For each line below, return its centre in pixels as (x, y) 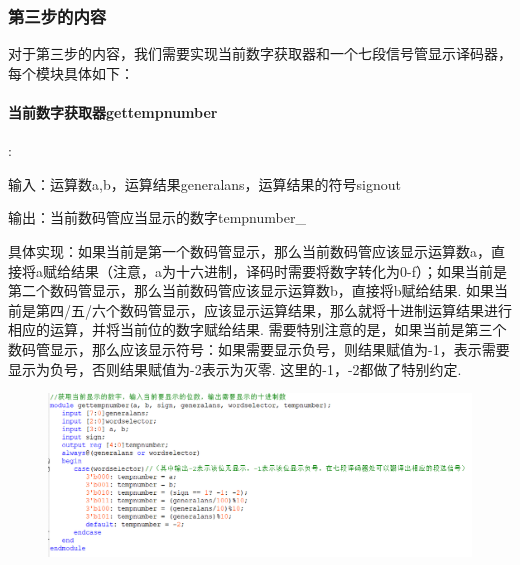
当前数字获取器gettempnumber (113, 112)
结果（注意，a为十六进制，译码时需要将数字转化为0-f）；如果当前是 (288, 270)
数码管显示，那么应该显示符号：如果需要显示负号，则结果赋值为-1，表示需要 (259, 348)
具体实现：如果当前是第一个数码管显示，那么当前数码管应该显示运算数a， (249, 250)
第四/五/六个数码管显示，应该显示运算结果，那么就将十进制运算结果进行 (273, 309)
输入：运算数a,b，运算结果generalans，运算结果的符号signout (204, 183)
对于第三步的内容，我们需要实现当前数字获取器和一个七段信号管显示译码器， (260, 53)
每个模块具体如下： (71, 72)
